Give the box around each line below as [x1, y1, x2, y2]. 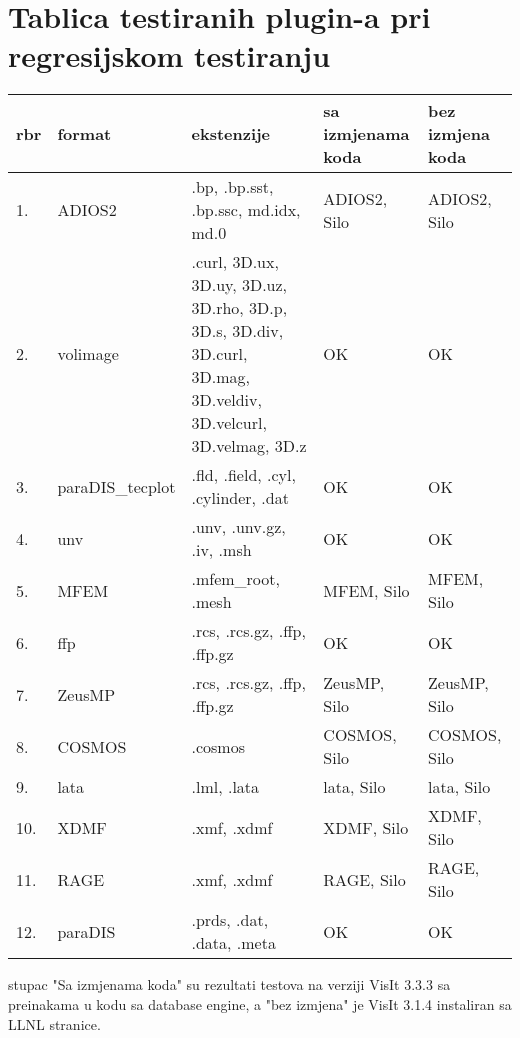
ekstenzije [191, 122, 271, 146]
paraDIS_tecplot [57, 474, 176, 498]
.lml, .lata [191, 775, 260, 799]
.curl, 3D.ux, [191, 250, 279, 274]
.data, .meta [191, 931, 276, 955]
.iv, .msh [191, 538, 252, 562]
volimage [57, 342, 119, 366]
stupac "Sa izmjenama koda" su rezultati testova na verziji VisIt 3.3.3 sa [8, 974, 451, 995]
